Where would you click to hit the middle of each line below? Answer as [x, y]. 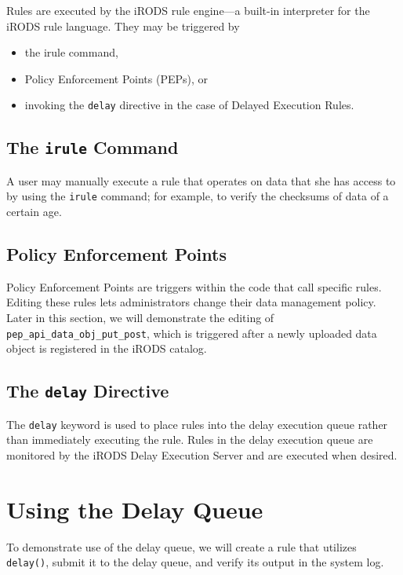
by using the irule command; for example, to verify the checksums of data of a [198, 196]
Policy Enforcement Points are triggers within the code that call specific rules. [194, 286]
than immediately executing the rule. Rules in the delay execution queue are [190, 439]
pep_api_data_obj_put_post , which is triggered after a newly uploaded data [192, 333]
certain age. [34, 212]
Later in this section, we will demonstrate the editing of [140, 318]
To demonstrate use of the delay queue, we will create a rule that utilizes [182, 546]
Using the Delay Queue [135, 509]
